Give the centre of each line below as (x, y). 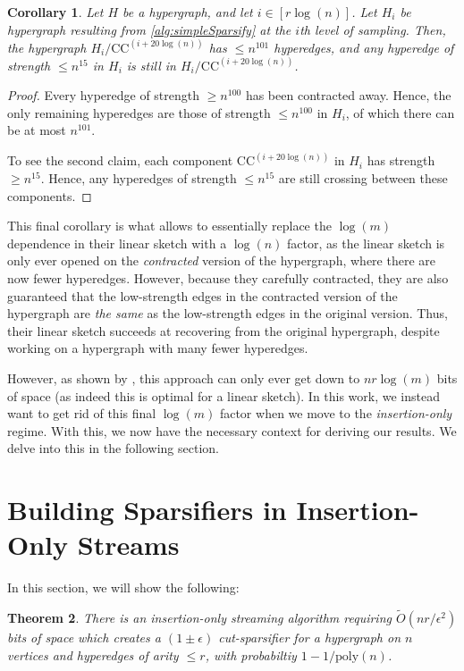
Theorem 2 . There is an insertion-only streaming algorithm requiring (199, 618)
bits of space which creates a (84, 637)
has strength (401, 160)
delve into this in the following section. (113, 448)
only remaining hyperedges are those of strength (139, 112)
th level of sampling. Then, (373, 29)
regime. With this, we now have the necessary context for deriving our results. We (232, 430)
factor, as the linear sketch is (366, 243)
